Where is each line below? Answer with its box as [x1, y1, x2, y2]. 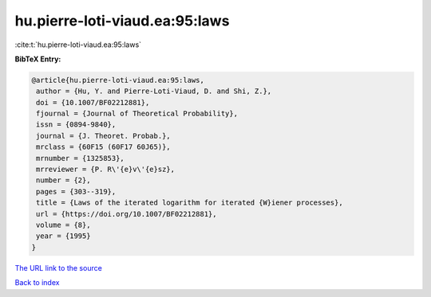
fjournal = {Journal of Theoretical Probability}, [36, 109, 239, 119]
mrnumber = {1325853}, [36, 154, 125, 162]
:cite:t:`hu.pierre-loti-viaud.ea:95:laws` [14, 40, 142, 49]
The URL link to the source [14, 263, 103, 272]
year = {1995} [36, 232, 91, 240]
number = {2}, [36, 176, 91, 185]
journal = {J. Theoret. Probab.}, [36, 131, 171, 140]
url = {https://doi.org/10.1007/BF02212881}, [36, 209, 217, 218]
